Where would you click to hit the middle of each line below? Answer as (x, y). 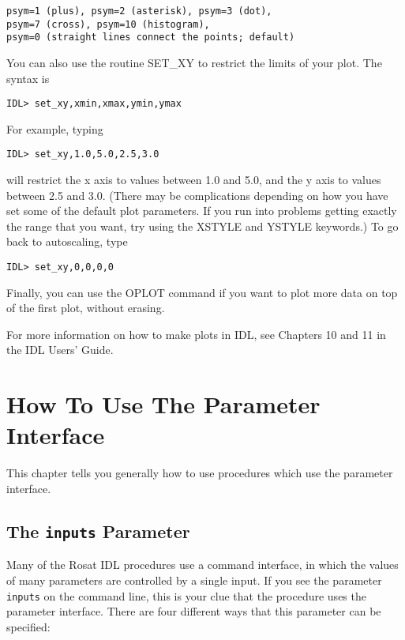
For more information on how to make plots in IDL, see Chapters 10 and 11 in (196, 334)
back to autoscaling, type (67, 241)
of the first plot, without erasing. (86, 308)
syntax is (28, 78)
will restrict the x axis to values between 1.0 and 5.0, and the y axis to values (194, 180)
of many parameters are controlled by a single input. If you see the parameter (194, 580)
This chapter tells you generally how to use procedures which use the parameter (200, 473)
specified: (28, 626)
